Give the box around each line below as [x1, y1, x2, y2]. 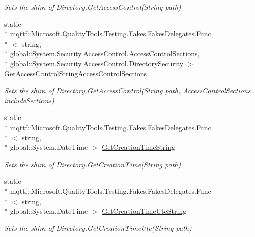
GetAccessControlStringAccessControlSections [4, 68, 147, 78]
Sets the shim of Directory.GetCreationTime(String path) [4, 159, 181, 169]
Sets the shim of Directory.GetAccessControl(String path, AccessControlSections [4, 85, 251, 96]
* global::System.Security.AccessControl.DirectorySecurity [4, 58, 184, 68]
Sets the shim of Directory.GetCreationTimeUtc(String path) [4, 222, 192, 233]
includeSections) [4, 95, 54, 105]
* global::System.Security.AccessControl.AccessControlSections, [4, 48, 200, 59]
